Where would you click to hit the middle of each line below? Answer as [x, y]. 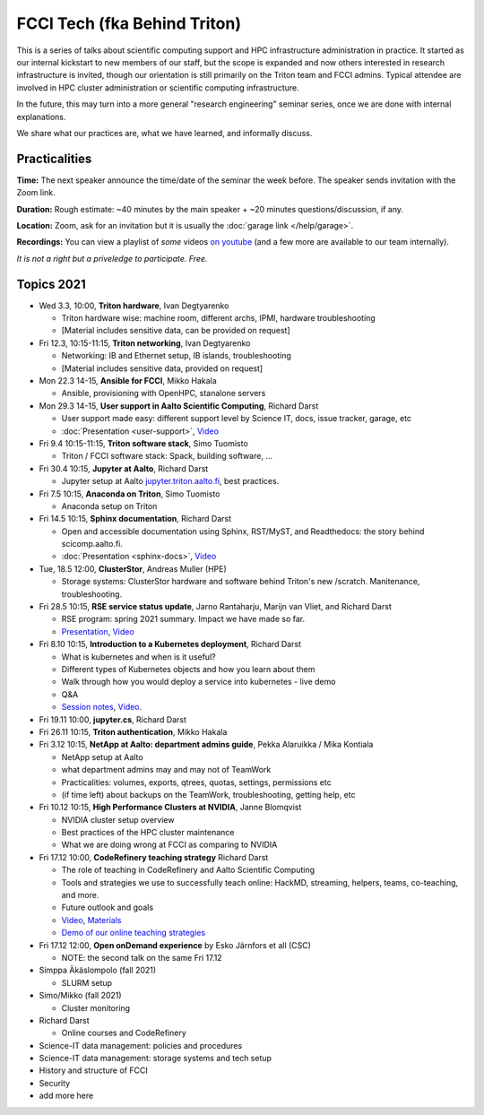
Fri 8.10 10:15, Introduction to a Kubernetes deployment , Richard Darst [170, 644]
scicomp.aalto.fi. [92, 544]
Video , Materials [91, 920]
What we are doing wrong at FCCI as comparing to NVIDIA [169, 845]
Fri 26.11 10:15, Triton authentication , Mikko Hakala [133, 731]
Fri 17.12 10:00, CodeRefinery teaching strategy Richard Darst [154, 857]
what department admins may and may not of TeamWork [166, 770]
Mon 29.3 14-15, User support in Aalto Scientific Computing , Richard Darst [179, 406]
